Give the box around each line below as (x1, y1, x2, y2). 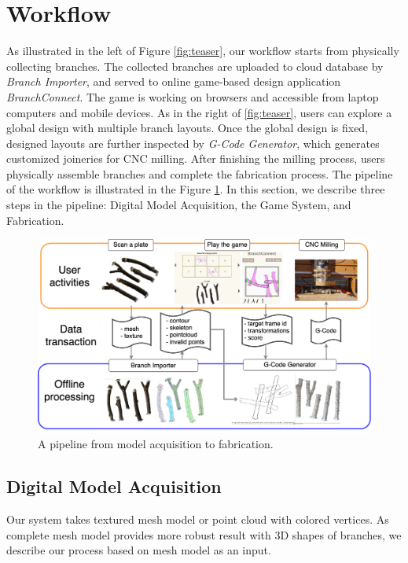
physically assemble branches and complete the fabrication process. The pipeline (6, 165, 393, 182)
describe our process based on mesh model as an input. (6, 542, 271, 558)
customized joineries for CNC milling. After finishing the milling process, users (6, 150, 385, 167)
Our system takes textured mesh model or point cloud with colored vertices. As (6, 511, 389, 527)
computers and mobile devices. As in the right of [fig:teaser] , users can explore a (6, 104, 392, 120)
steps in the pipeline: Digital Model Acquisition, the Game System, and (6, 197, 351, 213)
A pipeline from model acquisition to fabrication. (38, 436, 274, 452)
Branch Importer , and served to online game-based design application (6, 73, 341, 90)
